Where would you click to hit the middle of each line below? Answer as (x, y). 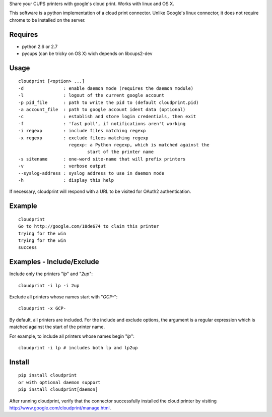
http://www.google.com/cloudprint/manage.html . (60, 408)
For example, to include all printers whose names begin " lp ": (72, 336)
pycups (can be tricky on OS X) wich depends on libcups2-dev (87, 54)
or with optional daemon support (59, 382)
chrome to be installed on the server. (47, 20)
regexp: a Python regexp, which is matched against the (139, 145)
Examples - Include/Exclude (54, 262)
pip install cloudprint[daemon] (58, 389)
